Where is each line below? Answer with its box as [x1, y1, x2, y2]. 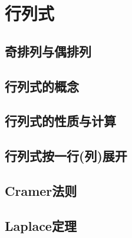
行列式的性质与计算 [5, 112, 116, 130]
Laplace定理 [5, 216, 77, 234]
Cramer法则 [5, 181, 77, 199]
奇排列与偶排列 [5, 42, 91, 60]
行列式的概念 [5, 77, 79, 95]
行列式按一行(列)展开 [5, 147, 127, 165]
